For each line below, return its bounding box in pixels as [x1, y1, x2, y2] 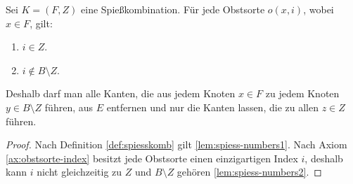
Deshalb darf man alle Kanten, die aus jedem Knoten [6, 86, 236, 101]
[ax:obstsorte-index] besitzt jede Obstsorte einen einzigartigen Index [6, 150, 298, 165]
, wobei [303, 2, 334, 16]
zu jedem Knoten [265, 86, 340, 101]
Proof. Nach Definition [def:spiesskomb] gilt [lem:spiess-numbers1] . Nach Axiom [6, 137, 347, 152]
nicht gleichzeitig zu [37, 164, 122, 179]
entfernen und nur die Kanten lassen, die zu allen [106, 99, 319, 114]
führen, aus [44, 99, 94, 114]
